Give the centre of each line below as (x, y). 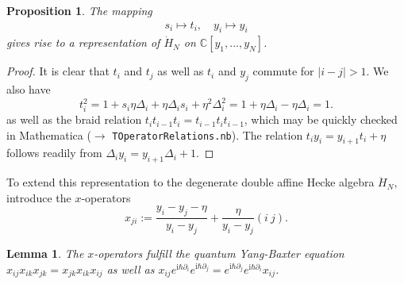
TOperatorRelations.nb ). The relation (208, 134)
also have (29, 89)
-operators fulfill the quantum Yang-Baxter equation (219, 253)
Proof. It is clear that (58, 71)
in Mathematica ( (49, 134)
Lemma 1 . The (45, 253)
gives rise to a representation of (83, 42)
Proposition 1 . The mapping (79, 10)
